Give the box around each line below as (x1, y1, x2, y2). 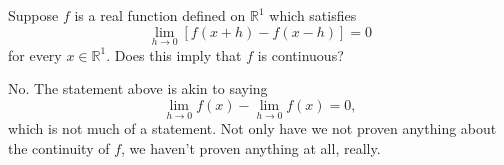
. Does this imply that (106, 44, 242, 65)
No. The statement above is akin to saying (8, 78, 268, 99)
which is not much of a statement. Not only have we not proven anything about (8, 118, 497, 139)
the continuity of (8, 137, 110, 158)
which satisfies (269, 5, 357, 25)
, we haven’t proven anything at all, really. (121, 137, 381, 158)
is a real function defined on (74, 5, 246, 25)
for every (8, 44, 62, 65)
